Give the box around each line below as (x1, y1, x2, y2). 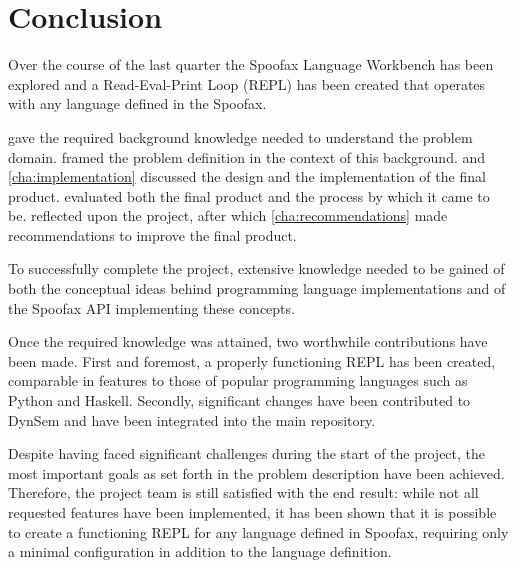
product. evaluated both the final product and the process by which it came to (8, 185, 490, 206)
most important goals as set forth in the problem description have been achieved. (8, 462, 505, 483)
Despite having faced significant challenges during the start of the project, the (8, 443, 486, 464)
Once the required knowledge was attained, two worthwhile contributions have (8, 331, 488, 352)
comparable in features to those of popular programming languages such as (8, 370, 468, 391)
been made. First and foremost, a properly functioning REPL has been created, (8, 350, 496, 371)
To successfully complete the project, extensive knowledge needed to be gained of (8, 258, 505, 279)
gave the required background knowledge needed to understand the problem (8, 126, 473, 147)
